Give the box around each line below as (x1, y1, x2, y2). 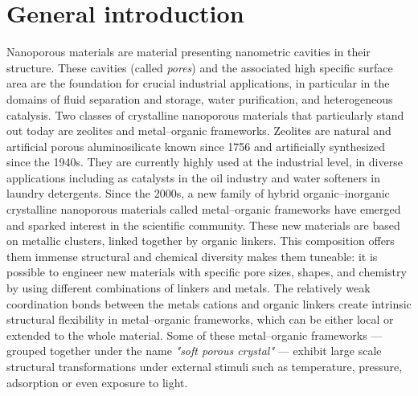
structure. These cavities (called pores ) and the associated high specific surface (6, 59, 393, 76)
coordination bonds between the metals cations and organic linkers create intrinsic (6, 295, 412, 312)
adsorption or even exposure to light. (6, 374, 188, 390)
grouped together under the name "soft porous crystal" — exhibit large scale (6, 342, 382, 359)
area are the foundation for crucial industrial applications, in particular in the (6, 75, 390, 92)
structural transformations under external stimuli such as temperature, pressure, (6, 358, 403, 374)
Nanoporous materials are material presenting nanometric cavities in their (6, 43, 371, 60)
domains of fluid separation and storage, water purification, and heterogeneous (6, 90, 393, 107)
